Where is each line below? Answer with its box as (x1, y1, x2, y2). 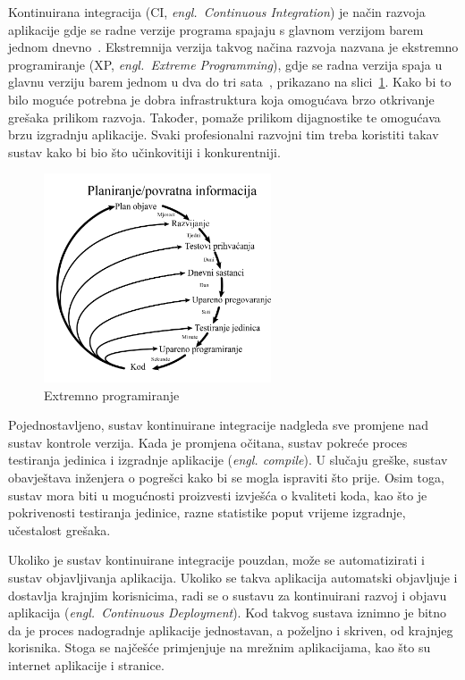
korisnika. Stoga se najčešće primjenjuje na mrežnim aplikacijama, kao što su (8, 638, 431, 657)
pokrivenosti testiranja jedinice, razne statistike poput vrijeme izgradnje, (8, 503, 406, 522)
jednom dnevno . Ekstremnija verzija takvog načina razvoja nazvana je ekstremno (8, 38, 459, 56)
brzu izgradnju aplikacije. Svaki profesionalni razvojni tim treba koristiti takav (8, 125, 439, 144)
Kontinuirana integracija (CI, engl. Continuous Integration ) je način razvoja (8, 3, 426, 21)
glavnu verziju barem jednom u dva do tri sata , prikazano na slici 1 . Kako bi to (8, 72, 452, 91)
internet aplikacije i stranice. (8, 655, 165, 674)
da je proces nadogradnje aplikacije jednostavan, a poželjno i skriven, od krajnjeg (8, 620, 453, 639)
